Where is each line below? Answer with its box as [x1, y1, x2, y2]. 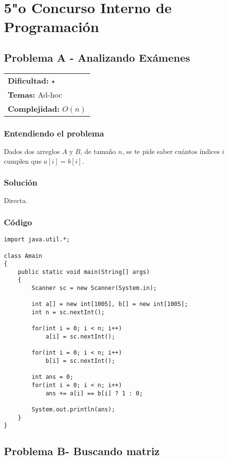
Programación [4, 17, 99, 36]
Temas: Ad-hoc [8, 88, 62, 100]
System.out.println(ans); [32, 406, 115, 413]
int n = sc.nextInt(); [32, 309, 105, 316]
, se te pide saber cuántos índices [122, 146, 220, 156]
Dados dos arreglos [4, 146, 60, 156]
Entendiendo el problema [4, 127, 104, 139]
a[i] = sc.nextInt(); [45, 333, 115, 340]
